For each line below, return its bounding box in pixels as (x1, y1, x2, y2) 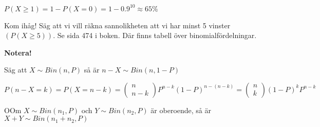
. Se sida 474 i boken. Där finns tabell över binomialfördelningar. (53, 30, 257, 41)
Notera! (4, 47, 32, 58)
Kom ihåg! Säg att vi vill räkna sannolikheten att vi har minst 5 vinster (4, 20, 231, 30)
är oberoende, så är (150, 104, 212, 115)
